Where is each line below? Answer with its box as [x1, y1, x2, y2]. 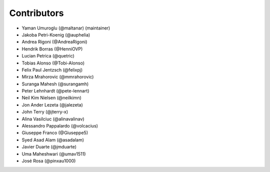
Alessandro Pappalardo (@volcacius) [21, 123, 98, 129]
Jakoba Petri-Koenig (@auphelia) [21, 31, 90, 37]
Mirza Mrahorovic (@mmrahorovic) [21, 74, 94, 80]
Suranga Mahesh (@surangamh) [21, 80, 89, 87]
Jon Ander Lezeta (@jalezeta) [21, 101, 83, 107]
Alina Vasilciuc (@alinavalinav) [21, 115, 84, 122]
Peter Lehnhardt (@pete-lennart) [21, 88, 89, 94]
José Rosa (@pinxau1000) [21, 157, 76, 163]
